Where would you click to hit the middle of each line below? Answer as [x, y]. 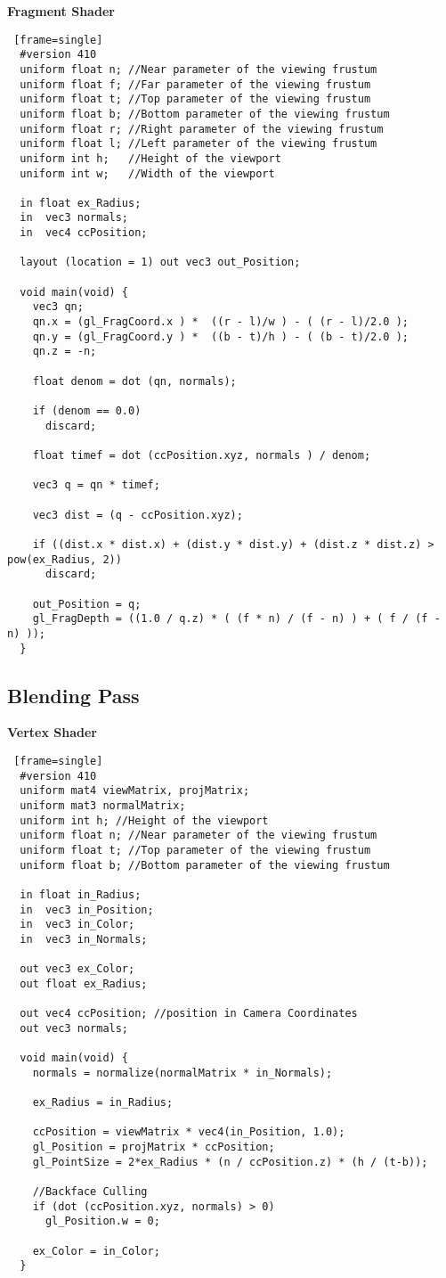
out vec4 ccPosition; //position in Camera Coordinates [189, 1014]
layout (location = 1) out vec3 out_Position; [160, 262]
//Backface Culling [90, 1191]
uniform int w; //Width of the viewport [147, 173]
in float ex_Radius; [81, 203]
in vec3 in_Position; [87, 909]
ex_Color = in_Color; [96, 1251]
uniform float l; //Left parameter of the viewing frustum [199, 144]
